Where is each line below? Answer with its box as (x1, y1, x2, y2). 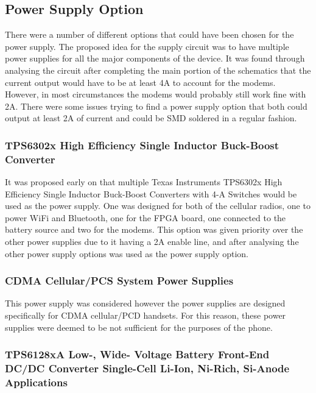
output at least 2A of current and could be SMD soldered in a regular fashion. (5, 112, 297, 124)
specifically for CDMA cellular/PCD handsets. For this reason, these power (5, 309, 286, 322)
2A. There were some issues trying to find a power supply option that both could (5, 99, 307, 112)
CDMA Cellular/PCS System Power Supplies (5, 273, 234, 288)
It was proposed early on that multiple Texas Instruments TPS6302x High (5, 175, 283, 188)
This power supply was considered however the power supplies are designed (5, 297, 286, 310)
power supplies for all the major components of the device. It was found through (5, 52, 305, 65)
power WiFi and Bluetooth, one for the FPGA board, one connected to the (5, 211, 286, 224)
